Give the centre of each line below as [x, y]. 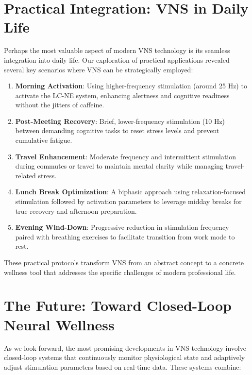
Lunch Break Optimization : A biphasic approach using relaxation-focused [131, 192]
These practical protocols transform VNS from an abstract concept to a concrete [124, 262]
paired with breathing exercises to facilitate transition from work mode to [125, 236]
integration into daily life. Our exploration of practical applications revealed [117, 60]
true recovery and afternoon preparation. [76, 211]
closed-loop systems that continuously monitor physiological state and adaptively [125, 357]
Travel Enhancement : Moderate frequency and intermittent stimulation [126, 156]
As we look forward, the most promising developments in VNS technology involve [125, 348]
